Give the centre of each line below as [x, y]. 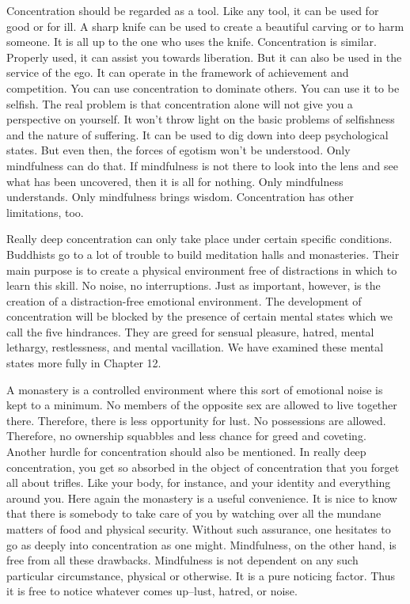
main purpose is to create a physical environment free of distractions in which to [202, 270]
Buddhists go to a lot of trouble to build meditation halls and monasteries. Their [203, 254]
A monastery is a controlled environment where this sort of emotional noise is [195, 389]
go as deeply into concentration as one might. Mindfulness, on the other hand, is [201, 544]
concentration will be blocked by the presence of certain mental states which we [199, 316]
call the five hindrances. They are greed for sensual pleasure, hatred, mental [190, 331]
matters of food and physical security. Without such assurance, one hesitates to [199, 529]
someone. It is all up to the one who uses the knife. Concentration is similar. [192, 42]
